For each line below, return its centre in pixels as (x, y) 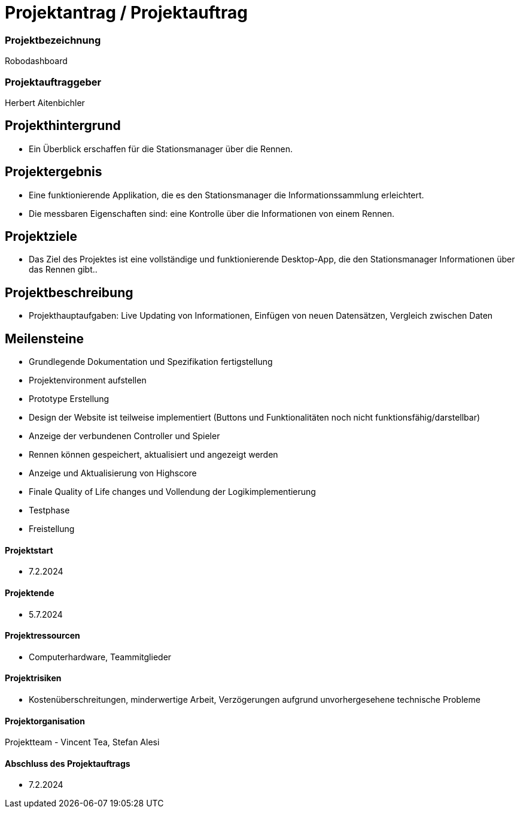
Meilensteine (45, 339)
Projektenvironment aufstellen (88, 380)
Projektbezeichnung (53, 40)
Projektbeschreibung (69, 292)
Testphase (49, 510)
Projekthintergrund (63, 126)
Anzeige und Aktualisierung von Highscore (113, 473)
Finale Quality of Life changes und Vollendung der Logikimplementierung (172, 492)
